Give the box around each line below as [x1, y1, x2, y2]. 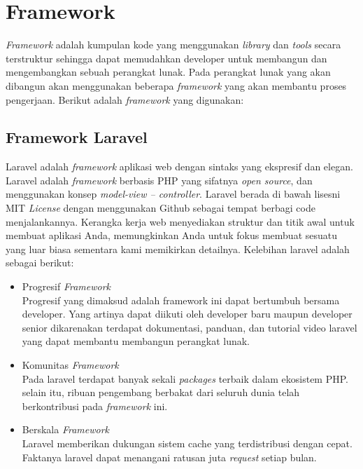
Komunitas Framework [22, 358, 119, 372]
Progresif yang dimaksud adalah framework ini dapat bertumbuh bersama [22, 292, 340, 307]
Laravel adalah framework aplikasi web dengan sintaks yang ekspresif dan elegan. [6, 159, 353, 174]
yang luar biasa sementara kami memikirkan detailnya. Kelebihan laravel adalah [6, 241, 350, 256]
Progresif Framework [22, 279, 111, 294]
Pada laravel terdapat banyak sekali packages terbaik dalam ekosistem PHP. [22, 371, 348, 386]
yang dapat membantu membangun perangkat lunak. [22, 334, 250, 348]
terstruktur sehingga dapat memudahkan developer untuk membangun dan [6, 50, 327, 65]
